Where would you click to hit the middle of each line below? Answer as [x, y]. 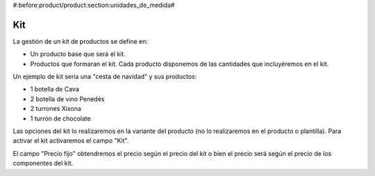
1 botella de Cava [55, 89]
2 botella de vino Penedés [67, 99]
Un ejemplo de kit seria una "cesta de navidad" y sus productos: [105, 77]
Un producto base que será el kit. [78, 54]
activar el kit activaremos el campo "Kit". [71, 141]
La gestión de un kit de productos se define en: [81, 41]
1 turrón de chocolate [61, 118]
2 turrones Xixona [56, 109]
